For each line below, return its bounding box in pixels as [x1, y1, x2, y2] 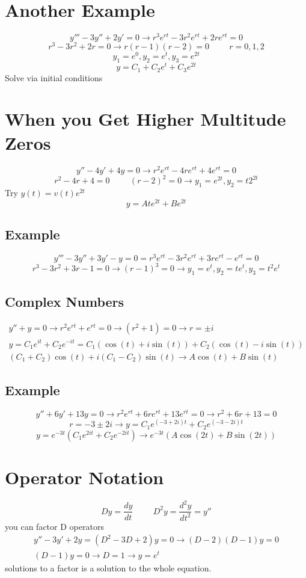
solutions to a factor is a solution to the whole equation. [5, 561, 212, 574]
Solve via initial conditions [5, 71, 103, 84]
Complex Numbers [5, 292, 124, 310]
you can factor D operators [5, 520, 104, 532]
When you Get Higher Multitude [5, 106, 286, 131]
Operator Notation [5, 465, 164, 490]
